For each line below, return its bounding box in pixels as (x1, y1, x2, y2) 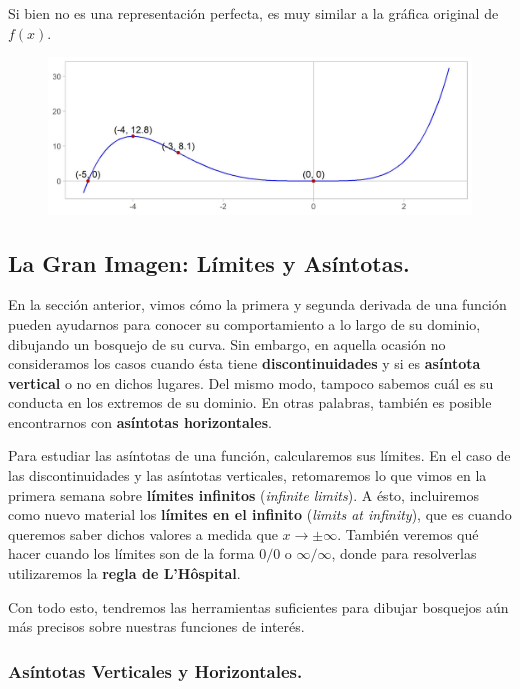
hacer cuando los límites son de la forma (8, 543, 255, 564)
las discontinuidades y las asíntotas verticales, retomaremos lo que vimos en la (8, 465, 487, 486)
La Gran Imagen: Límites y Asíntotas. (8, 247, 410, 278)
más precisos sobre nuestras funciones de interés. (8, 616, 305, 637)
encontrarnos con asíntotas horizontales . (8, 411, 272, 432)
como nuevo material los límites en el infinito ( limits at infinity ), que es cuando (8, 504, 512, 525)
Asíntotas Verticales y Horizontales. (8, 658, 303, 683)
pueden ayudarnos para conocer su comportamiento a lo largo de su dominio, (8, 313, 481, 334)
